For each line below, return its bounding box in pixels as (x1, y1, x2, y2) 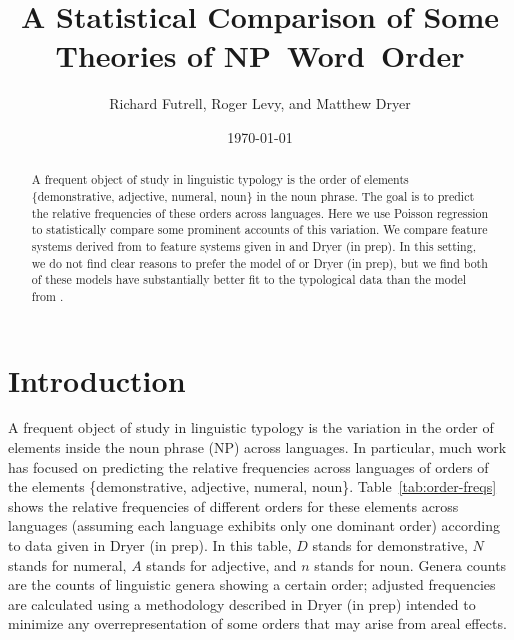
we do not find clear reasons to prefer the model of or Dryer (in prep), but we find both (31, 254, 488, 271)
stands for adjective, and (146, 554, 297, 575)
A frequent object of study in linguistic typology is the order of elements (31, 171, 409, 188)
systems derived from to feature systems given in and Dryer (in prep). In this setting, (31, 237, 476, 254)
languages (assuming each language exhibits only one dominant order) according (8, 515, 500, 536)
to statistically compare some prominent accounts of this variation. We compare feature (31, 221, 488, 238)
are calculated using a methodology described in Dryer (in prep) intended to (8, 593, 476, 614)
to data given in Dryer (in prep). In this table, (8, 535, 292, 556)
